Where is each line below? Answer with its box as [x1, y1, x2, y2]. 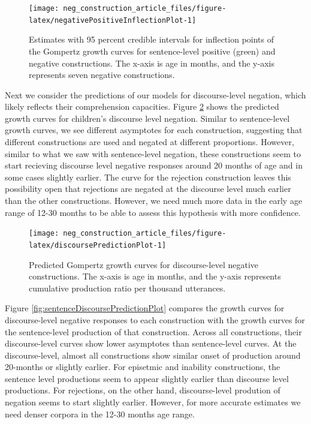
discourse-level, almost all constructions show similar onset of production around [5, 348, 301, 361]
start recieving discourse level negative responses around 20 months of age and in [5, 159, 303, 172]
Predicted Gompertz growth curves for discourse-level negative [29, 258, 259, 270]
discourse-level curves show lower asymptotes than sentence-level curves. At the [5, 337, 297, 350]
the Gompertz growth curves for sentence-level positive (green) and [29, 44, 276, 57]
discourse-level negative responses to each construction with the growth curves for [5, 313, 305, 326]
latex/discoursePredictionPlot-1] [29, 240, 167, 249]
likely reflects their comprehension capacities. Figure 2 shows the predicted [5, 100, 279, 113]
